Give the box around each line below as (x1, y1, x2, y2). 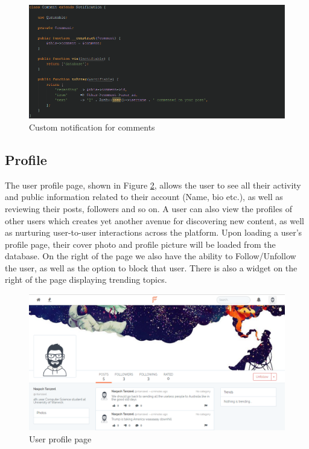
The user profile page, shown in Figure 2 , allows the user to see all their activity (5, 178, 301, 191)
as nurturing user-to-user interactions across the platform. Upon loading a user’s (5, 226, 302, 239)
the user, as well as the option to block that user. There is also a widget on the (5, 261, 298, 274)
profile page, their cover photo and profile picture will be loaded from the (5, 237, 276, 250)
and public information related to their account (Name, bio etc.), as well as (5, 190, 283, 203)
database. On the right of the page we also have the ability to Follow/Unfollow (5, 250, 296, 262)
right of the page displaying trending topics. (5, 273, 167, 286)
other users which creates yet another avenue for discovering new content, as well (5, 214, 304, 227)
